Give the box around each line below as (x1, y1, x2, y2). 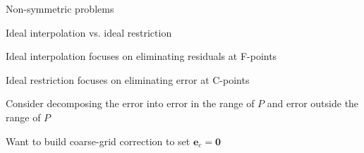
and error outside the (267, 96, 359, 111)
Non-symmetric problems (6, 1, 114, 16)
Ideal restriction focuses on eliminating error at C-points (6, 72, 250, 87)
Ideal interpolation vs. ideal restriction (6, 25, 172, 39)
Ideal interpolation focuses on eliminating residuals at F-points (6, 49, 277, 63)
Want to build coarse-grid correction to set (6, 133, 190, 148)
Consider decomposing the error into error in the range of (6, 96, 255, 111)
